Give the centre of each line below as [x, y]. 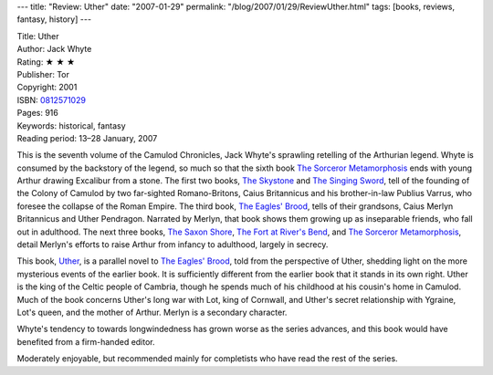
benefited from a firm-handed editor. [86, 341]
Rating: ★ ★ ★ [46, 62]
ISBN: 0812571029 [52, 99]
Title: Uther [38, 36]
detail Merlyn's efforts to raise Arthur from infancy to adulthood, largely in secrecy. [173, 245]
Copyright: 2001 [47, 88]
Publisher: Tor [43, 74]
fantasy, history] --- [54, 19]
